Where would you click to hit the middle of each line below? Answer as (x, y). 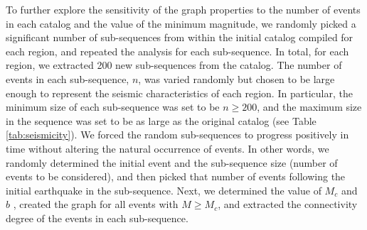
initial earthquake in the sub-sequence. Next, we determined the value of (164, 190)
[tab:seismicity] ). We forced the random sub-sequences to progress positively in (177, 135)
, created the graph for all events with (96, 204)
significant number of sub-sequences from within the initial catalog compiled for (180, 37)
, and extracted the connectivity (288, 204)
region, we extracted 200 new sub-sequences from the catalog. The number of (174, 65)
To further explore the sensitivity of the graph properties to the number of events (183, 9)
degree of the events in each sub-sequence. (97, 218)
